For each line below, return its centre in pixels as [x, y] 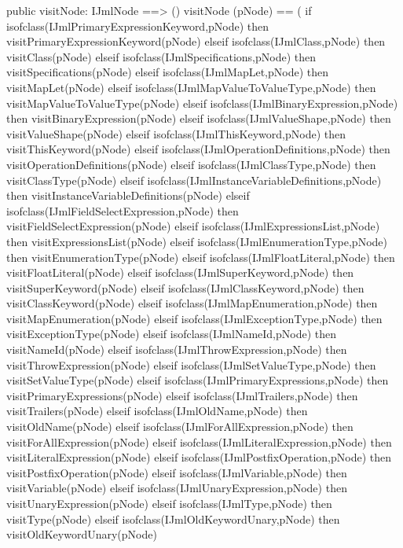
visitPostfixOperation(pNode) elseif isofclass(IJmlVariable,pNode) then [177, 472]
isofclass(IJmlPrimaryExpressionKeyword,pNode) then [138, 26]
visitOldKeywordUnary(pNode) [82, 534]
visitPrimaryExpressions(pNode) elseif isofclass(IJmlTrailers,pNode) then [182, 395]
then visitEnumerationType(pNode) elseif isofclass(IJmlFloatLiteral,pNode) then [201, 257]
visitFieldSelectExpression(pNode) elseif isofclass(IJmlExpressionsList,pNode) [193, 226]
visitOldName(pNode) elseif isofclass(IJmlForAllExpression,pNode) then [180, 427]
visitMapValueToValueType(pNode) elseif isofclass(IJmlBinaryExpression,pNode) [202, 103]
